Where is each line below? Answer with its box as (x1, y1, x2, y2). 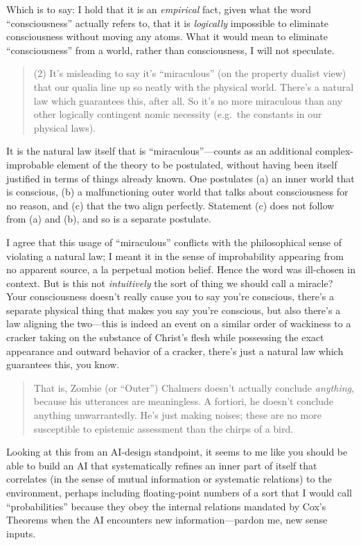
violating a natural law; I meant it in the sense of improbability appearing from (6, 248, 344, 263)
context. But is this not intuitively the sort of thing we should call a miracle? (6, 275, 333, 290)
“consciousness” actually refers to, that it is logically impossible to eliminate (6, 15, 329, 30)
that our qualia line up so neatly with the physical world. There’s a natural (33, 79, 354, 94)
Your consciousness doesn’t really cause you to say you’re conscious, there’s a (6, 289, 334, 304)
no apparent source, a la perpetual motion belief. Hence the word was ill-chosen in (6, 262, 355, 277)
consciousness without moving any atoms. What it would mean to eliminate (6, 29, 328, 44)
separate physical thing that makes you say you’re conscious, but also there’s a (6, 302, 341, 317)
